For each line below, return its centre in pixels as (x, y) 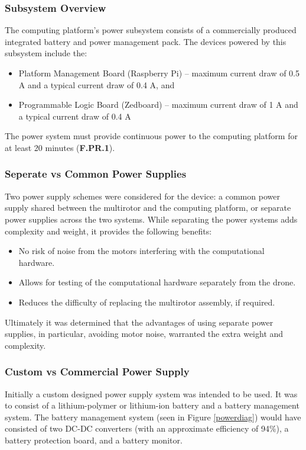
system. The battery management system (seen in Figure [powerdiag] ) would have (153, 417)
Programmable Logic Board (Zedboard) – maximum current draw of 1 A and (158, 105)
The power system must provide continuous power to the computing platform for (151, 136)
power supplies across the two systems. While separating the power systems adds (151, 219)
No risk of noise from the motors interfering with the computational (141, 251)
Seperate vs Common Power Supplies (96, 174)
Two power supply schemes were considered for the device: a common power (142, 196)
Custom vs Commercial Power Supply (97, 372)
